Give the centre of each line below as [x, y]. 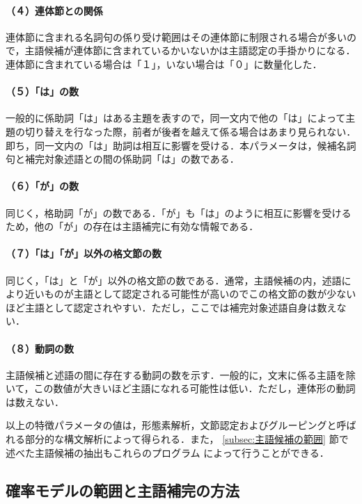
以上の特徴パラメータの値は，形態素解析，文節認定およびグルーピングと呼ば [181, 425]
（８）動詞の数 [40, 348]
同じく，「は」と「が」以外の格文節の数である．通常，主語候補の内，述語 [174, 280]
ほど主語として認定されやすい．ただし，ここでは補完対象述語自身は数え [171, 307]
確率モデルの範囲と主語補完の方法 [123, 490]
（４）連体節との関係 [54, 10]
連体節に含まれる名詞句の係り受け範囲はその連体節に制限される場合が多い [176, 36]
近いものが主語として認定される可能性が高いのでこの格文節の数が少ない [190, 294]
